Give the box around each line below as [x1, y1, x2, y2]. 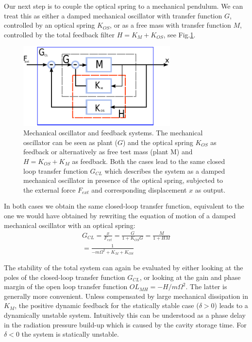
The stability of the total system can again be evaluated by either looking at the [4, 262, 243, 272]
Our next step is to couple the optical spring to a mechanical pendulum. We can [4, 1, 243, 11]
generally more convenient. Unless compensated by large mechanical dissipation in [4, 291, 248, 301]
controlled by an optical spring [4, 20, 95, 30]
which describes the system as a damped [104, 165, 225, 176]
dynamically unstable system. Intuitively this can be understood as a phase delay [4, 309, 246, 320]
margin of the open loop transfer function [4, 281, 128, 292]
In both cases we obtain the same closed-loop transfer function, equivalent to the [4, 201, 244, 211]
